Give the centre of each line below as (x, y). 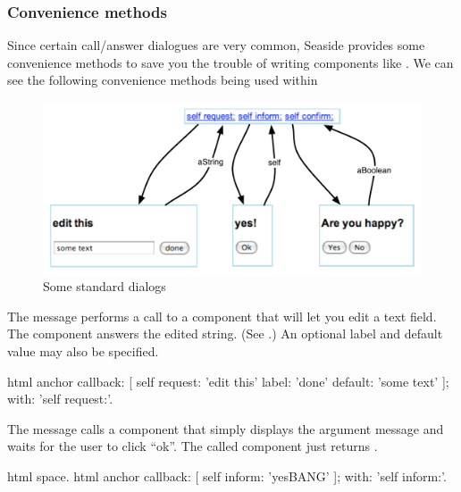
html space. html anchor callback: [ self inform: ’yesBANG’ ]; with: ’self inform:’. (227, 475)
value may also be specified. (83, 350)
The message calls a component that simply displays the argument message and (226, 428)
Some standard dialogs (105, 286)
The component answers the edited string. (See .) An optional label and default (225, 334)
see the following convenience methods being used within (163, 80)
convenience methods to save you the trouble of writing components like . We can (230, 62)
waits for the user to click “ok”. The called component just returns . (193, 446)
